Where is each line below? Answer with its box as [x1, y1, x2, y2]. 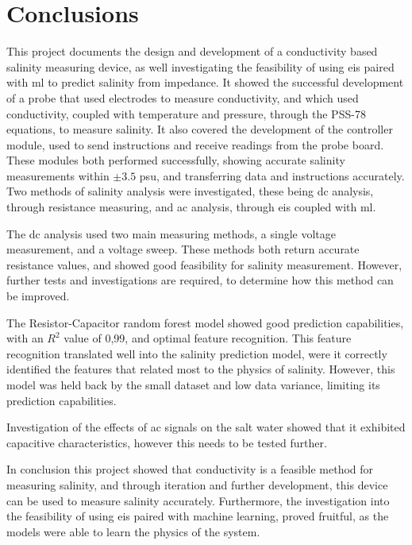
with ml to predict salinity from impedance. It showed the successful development [6, 74, 404, 91]
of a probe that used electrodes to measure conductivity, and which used [6, 89, 359, 106]
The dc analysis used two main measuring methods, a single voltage [6, 225, 337, 242]
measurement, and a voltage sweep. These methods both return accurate [6, 241, 360, 257]
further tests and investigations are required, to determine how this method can [6, 272, 394, 288]
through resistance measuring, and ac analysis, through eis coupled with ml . [6, 199, 376, 215]
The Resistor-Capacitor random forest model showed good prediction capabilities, [6, 314, 404, 330]
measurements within [6, 167, 110, 184]
